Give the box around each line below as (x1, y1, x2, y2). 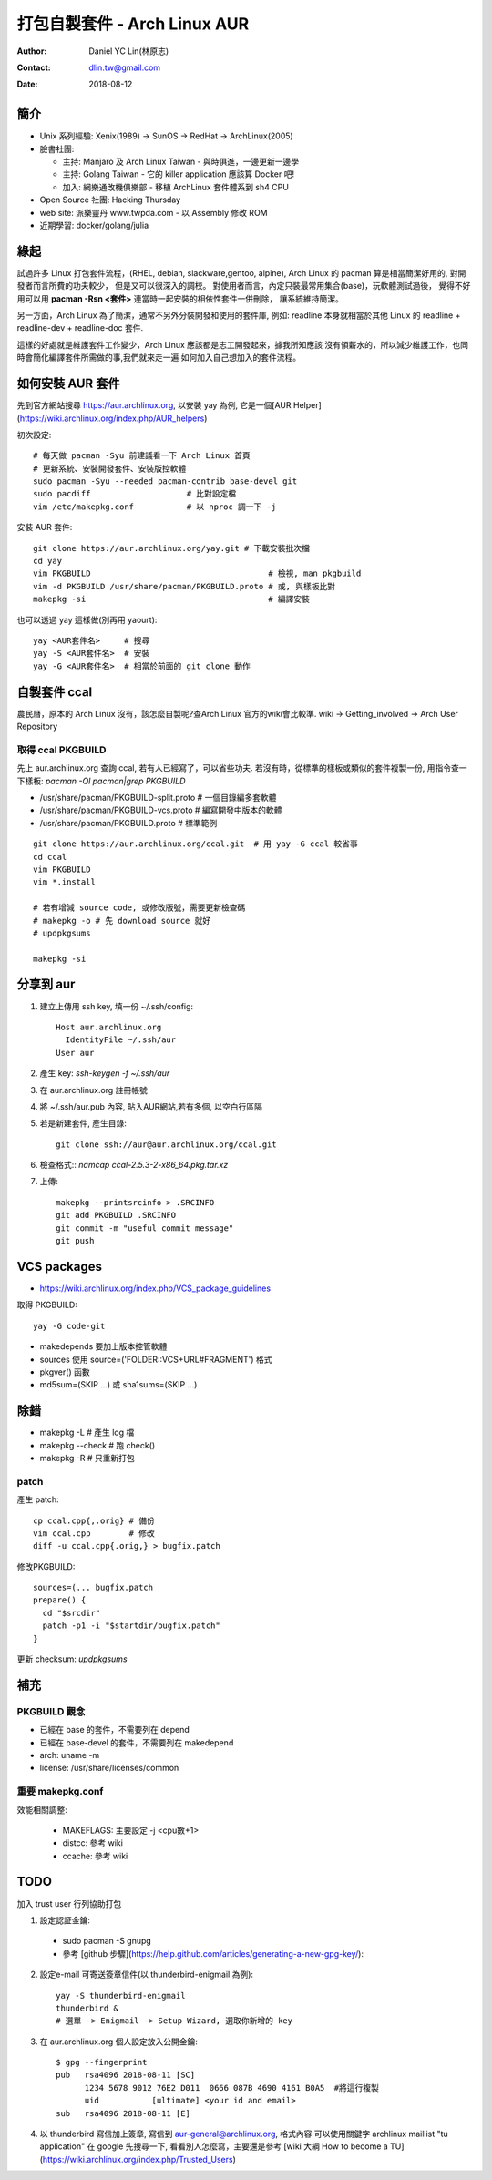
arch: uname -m (39, 1749, 100, 1760)
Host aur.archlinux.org (56, 1021, 162, 1032)
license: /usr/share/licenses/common (39, 1763, 179, 1774)
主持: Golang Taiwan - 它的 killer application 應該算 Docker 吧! (62, 169, 295, 179)
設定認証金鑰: (39, 1914, 91, 1926)
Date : (16, 78, 38, 90)
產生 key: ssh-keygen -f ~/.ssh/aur (39, 1068, 170, 1079)
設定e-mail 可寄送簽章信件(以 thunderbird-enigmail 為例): (39, 1969, 254, 1980)
